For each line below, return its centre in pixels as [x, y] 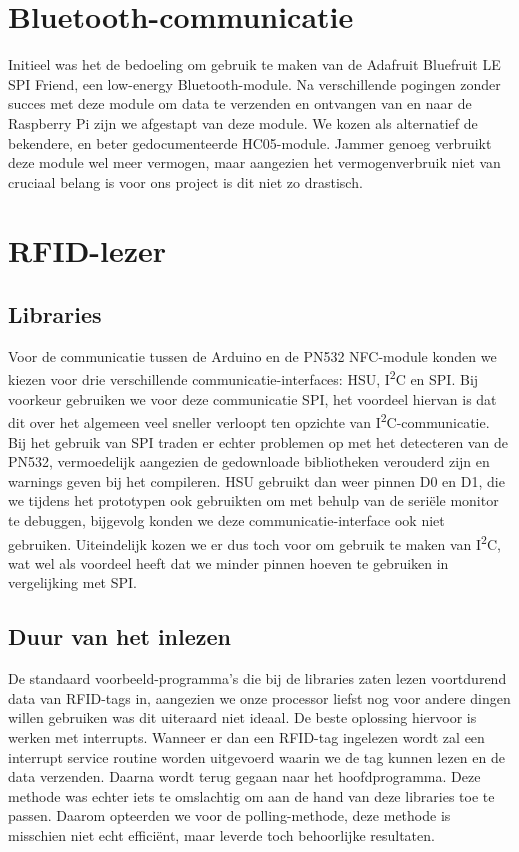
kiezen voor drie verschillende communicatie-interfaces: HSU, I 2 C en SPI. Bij [243, 378]
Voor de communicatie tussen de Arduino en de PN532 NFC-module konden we [252, 355]
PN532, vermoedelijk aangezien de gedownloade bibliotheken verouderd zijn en [249, 461]
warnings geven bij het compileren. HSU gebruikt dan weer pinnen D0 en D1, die [256, 480]
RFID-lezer [87, 250]
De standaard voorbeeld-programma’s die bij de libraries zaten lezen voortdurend [257, 678]
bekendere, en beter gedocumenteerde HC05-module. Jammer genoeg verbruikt [250, 142]
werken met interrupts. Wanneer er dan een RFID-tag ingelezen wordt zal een [246, 736]
